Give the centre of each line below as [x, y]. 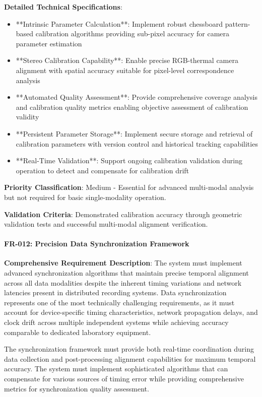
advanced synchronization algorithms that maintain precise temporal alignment [126, 273]
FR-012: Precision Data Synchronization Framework [97, 244]
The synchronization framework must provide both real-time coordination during [129, 349]
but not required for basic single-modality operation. [85, 197]
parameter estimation [49, 43]
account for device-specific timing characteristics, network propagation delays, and [131, 312]
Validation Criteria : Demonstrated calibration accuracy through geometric [123, 214]
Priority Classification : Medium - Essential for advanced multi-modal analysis [129, 187]
